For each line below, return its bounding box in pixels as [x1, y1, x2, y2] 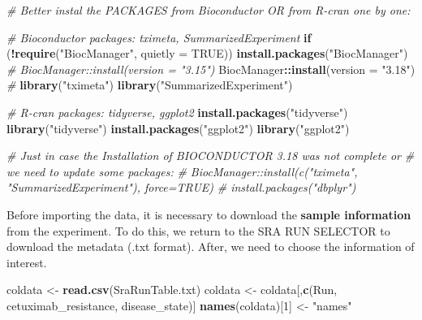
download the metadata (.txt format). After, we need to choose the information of [6, 238, 415, 255]
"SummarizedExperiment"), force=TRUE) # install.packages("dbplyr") [6, 179, 356, 196]
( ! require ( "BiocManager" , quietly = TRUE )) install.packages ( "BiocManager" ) [6, 45, 408, 62]
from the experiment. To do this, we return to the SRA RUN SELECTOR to [6, 222, 390, 239]
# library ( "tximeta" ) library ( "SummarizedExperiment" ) [6, 76, 293, 93]
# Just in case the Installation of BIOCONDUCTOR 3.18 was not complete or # [6, 147, 415, 164]
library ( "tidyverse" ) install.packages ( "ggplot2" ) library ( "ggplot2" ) [6, 119, 350, 136]
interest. [6, 253, 47, 270]
